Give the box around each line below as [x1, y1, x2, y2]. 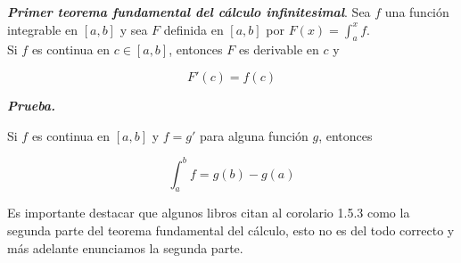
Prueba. [7, 95, 56, 114]
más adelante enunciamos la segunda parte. [7, 238, 243, 257]
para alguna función [200, 126, 309, 144]
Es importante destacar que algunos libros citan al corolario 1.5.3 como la [7, 203, 410, 222]
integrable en [7, 20, 78, 38]
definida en [163, 20, 224, 38]
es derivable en [238, 40, 319, 59]
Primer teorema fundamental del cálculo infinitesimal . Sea [7, 3, 371, 21]
